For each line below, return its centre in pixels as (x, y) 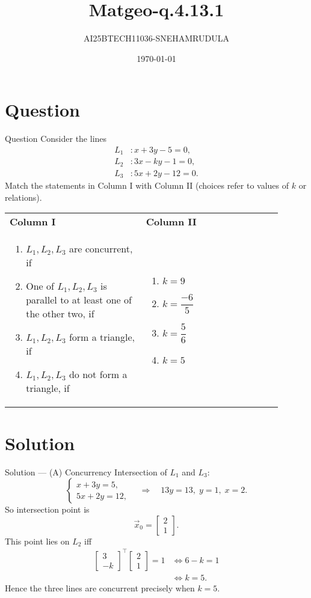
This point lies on (37, 541)
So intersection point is (47, 509)
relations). (23, 197)
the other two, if (60, 314)
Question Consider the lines (56, 139)
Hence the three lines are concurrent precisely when (100, 587)
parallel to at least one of (79, 300)
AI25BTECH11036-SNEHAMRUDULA (156, 38)
